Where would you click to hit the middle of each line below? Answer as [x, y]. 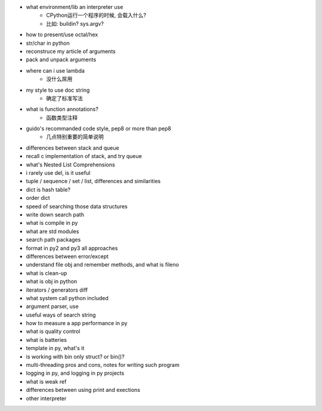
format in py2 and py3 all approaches [72, 248]
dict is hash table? [48, 189]
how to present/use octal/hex [62, 35]
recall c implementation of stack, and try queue [84, 156]
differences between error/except [67, 256]
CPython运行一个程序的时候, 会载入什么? [96, 16]
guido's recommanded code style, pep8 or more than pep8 [99, 129]
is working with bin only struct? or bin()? [75, 356]
